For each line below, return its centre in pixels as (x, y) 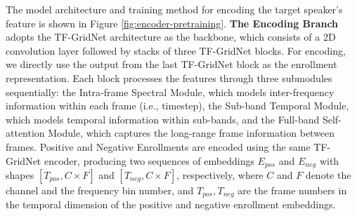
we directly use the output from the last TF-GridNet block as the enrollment (171, 64)
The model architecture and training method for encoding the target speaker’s (174, 9)
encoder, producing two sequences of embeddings (149, 160)
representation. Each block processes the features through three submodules (169, 77)
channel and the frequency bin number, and (100, 190)
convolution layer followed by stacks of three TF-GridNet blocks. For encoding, (176, 50)
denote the (328, 174)
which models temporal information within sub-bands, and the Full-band (163, 119)
